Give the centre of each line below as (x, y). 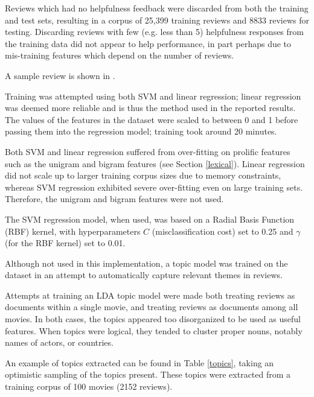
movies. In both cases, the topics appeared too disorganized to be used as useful (153, 319)
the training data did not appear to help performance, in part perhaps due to (148, 43)
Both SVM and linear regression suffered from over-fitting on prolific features (148, 151)
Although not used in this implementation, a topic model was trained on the (146, 263)
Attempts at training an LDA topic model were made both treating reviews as (150, 295)
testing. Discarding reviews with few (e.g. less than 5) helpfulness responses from (154, 32)
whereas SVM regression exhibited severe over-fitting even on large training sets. (154, 187)
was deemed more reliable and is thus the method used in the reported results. (150, 108)
